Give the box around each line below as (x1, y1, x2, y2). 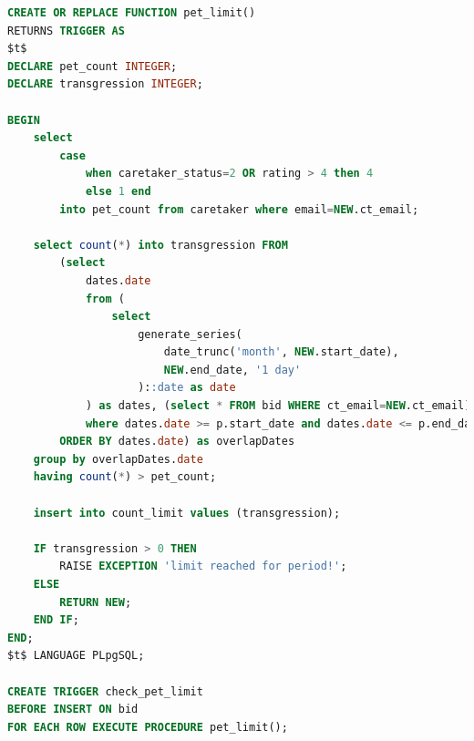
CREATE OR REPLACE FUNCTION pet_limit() (7, 6, 256, 19)
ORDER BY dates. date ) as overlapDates (59, 435, 295, 448)
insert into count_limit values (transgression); (33, 506, 341, 520)
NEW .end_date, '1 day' (163, 363, 302, 376)
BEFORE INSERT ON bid (7, 703, 139, 716)
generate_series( (138, 327, 242, 341)
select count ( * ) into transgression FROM (33, 238, 288, 252)
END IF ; (33, 613, 79, 627)
